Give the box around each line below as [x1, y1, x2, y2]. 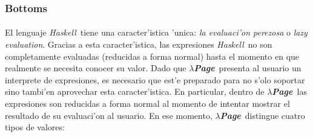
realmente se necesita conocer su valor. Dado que [5, 62, 186, 74]
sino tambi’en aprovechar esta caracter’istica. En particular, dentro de [5, 85, 265, 98]
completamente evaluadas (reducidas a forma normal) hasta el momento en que [5, 49, 300, 62]
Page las [272, 85, 307, 98]
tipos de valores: [5, 121, 65, 133]
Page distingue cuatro [220, 109, 305, 121]
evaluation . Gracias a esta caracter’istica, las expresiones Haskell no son [5, 38, 272, 51]
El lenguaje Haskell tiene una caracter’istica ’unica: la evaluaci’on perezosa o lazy [5, 26, 308, 39]
